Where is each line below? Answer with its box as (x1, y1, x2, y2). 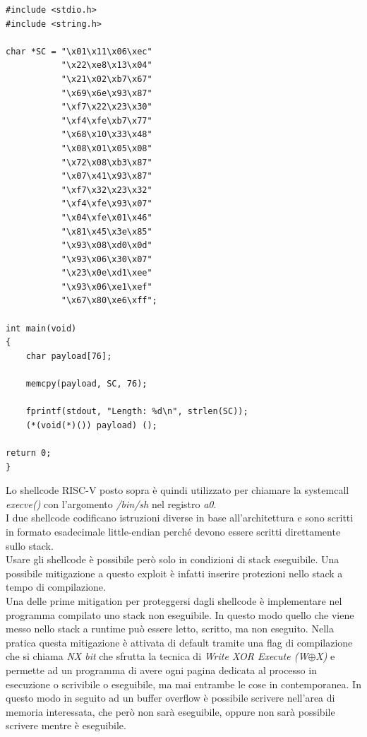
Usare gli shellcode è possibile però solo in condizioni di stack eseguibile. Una (6, 552, 339, 567)
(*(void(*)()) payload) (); (25, 420, 157, 430)
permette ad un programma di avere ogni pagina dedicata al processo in (6, 662, 317, 677)
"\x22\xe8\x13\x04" (61, 60, 152, 71)
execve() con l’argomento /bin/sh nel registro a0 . (6, 496, 217, 511)
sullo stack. (6, 538, 54, 553)
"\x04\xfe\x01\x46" (61, 212, 152, 223)
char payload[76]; (25, 350, 112, 361)
